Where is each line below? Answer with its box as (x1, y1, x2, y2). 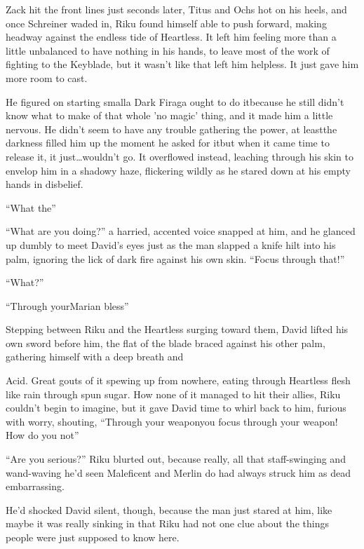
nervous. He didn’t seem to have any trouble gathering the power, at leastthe (6, 121, 337, 136)
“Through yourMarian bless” (6, 298, 129, 313)
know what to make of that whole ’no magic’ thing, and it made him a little (6, 108, 333, 123)
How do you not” (6, 428, 79, 442)
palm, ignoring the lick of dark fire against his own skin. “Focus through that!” (6, 251, 345, 266)
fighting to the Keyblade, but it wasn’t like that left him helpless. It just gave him (6, 57, 359, 72)
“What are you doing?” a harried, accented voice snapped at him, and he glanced (6, 224, 356, 238)
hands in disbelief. (6, 177, 83, 191)
